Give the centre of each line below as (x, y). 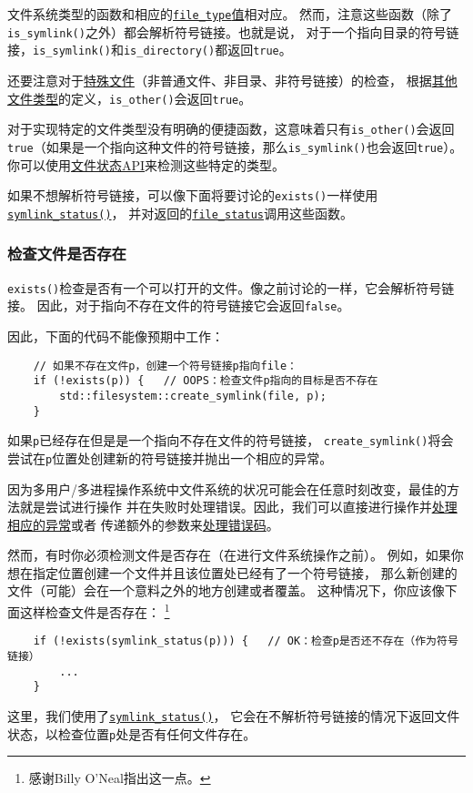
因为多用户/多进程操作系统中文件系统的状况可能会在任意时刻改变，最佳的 (227, 488)
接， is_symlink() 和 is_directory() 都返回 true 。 (150, 50)
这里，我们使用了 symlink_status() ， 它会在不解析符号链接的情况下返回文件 (234, 715)
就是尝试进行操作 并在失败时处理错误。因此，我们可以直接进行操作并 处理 (238, 507)
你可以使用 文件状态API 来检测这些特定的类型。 (146, 164)
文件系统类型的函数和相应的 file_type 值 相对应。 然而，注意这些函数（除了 (230, 14)
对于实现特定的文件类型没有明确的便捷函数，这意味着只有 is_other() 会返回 (231, 129)
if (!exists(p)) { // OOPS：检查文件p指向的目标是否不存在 (206, 381)
